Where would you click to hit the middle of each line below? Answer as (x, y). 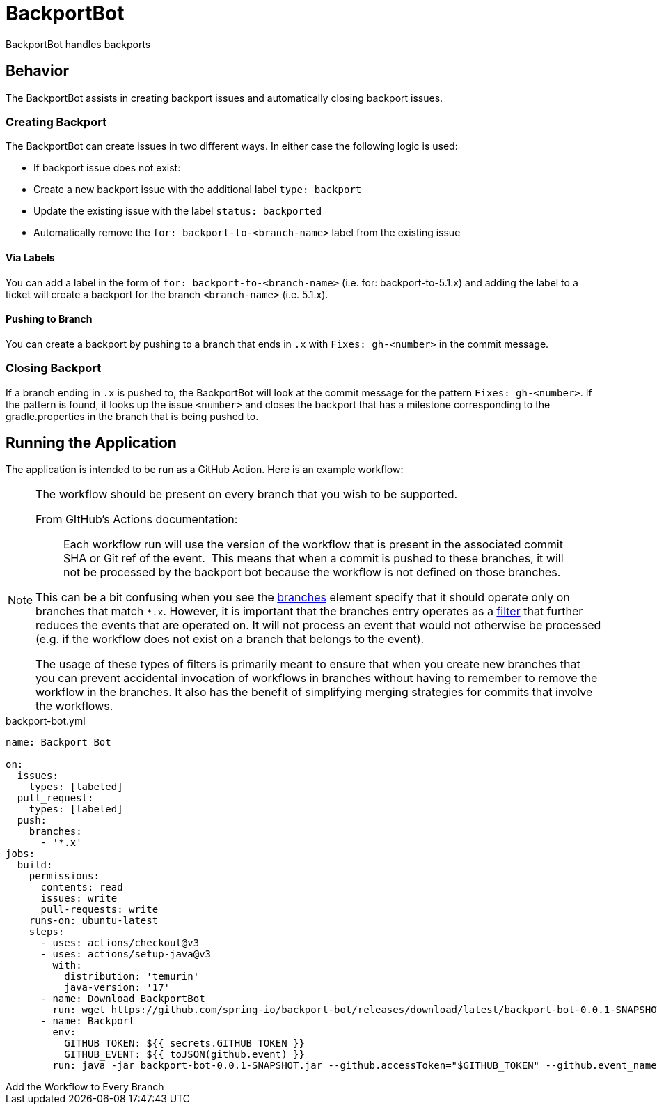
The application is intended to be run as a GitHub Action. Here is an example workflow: (205, 470)
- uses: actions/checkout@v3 (120, 943)
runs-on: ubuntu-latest (94, 921)
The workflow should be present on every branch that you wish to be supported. (247, 494)
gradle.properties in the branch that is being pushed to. (132, 416)
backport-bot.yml (46, 721)
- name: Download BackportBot (123, 999)
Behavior (38, 71)
